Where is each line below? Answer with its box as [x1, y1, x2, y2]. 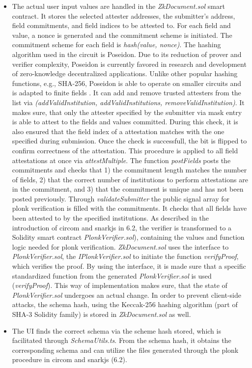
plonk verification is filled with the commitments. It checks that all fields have [12, 203, 247, 213]
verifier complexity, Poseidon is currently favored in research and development [12, 58, 247, 69]
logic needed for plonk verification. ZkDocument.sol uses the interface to [12, 241, 229, 252]
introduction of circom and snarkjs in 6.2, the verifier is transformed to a [12, 222, 232, 232]
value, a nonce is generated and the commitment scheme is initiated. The [12, 29, 232, 40]
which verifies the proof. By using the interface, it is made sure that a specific [12, 261, 246, 271]
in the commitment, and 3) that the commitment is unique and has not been [12, 184, 244, 194]
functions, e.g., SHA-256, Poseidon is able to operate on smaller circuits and [12, 78, 241, 88]
